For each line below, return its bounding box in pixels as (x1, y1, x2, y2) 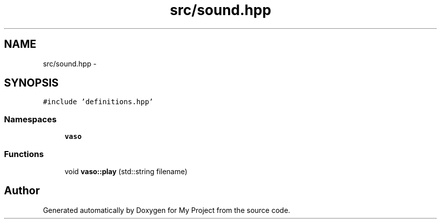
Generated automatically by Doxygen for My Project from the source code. (43, 205, 290, 214)
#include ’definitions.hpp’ (43, 98, 154, 106)
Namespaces (4, 114, 57, 124)
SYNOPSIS (4, 77, 59, 90)
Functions (4, 148, 44, 159)
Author (4, 184, 40, 197)
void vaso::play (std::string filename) (64, 167, 188, 176)
